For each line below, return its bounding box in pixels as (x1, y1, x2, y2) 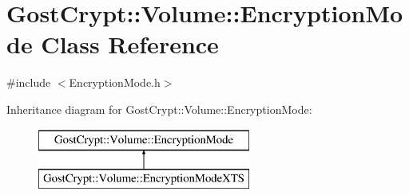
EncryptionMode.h (69, 74, 161, 91)
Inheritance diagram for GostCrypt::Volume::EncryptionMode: (6, 100, 312, 117)
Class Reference (41, 28, 219, 60)
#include (6, 74, 51, 91)
